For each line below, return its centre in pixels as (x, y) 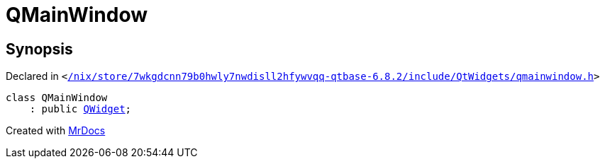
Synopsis (39, 49)
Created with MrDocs (56, 131)
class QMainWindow (57, 98)
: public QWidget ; (81, 109)
